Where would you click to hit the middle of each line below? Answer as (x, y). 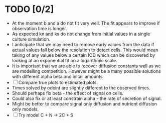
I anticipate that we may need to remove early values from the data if (83, 44)
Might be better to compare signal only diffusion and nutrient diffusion (85, 103)
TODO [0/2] (29, 9)
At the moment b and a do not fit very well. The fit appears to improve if (86, 23)
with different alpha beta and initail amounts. (58, 76)
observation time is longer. (39, 28)
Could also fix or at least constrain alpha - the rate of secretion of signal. (87, 98)
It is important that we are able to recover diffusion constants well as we (86, 66)
